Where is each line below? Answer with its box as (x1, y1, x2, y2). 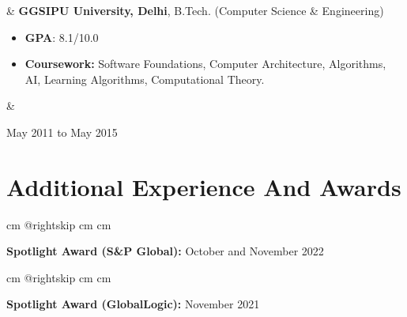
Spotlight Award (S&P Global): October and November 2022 (6, 243, 324, 259)
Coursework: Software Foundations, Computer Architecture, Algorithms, (24, 55, 386, 72)
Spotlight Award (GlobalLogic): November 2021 (6, 296, 260, 312)
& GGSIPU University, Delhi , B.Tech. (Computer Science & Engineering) (6, 2, 384, 18)
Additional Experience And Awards (6, 170, 401, 202)
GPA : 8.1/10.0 (24, 28, 99, 45)
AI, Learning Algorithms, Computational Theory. (24, 70, 265, 87)
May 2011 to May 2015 (6, 123, 118, 140)
